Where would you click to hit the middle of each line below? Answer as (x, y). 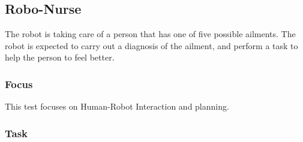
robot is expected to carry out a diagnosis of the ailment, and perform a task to (151, 45)
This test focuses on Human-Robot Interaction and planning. (117, 106)
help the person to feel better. (60, 57)
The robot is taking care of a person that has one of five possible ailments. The (150, 34)
